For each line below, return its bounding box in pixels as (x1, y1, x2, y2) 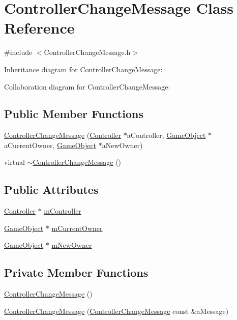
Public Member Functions (4, 106, 143, 122)
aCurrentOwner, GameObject (4, 139, 97, 150)
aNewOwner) (102, 139, 143, 150)
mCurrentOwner (51, 222, 103, 233)
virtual (4, 157, 25, 167)
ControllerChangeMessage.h (44, 47, 131, 57)
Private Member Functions (4, 265, 149, 280)
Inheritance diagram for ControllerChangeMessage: (4, 64, 163, 74)
